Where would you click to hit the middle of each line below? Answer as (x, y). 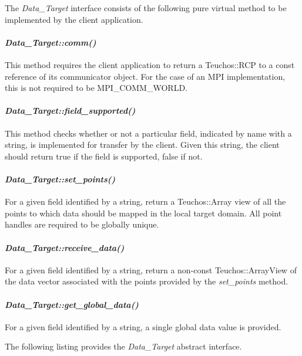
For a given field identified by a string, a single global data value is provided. (143, 326)
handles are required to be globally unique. (82, 224)
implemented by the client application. (74, 19)
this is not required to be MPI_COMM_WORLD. (96, 88)
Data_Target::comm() (51, 42)
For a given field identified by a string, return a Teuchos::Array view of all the (145, 201)
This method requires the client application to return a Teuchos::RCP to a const (150, 64)
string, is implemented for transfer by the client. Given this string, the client (142, 145)
